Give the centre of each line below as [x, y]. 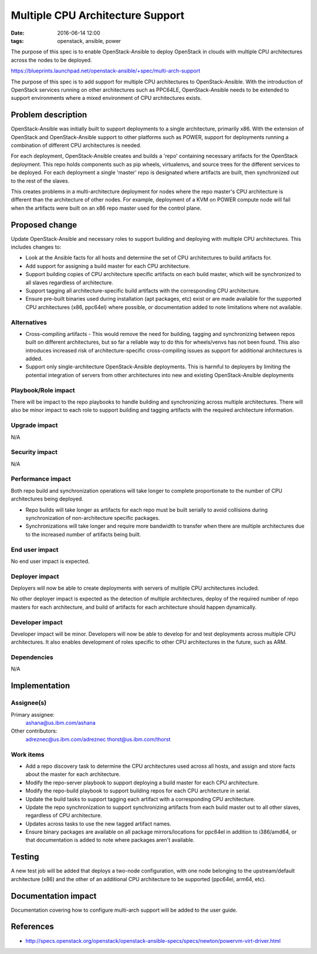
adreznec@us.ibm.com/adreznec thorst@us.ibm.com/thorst [98, 739]
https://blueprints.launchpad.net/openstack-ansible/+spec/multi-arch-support [106, 71]
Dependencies [32, 657]
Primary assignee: [33, 714]
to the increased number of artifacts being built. [83, 534]
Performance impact [41, 479]
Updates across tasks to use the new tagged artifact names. [98, 824]
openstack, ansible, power [89, 41]
